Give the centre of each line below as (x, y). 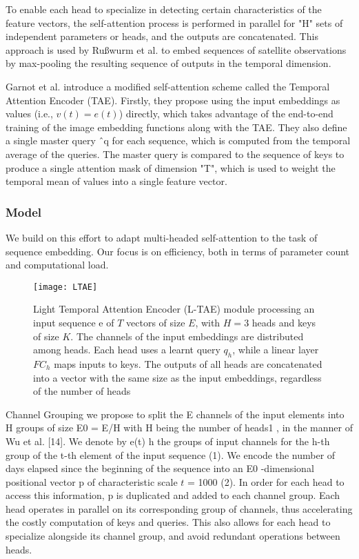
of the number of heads (82, 391)
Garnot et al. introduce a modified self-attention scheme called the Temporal (168, 86)
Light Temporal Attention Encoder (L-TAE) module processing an (174, 309)
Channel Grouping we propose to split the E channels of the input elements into (175, 414)
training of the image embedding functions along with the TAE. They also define (176, 127)
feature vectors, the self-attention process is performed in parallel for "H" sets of (174, 22)
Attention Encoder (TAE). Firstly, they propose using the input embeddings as (173, 100)
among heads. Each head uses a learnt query (127, 350)
